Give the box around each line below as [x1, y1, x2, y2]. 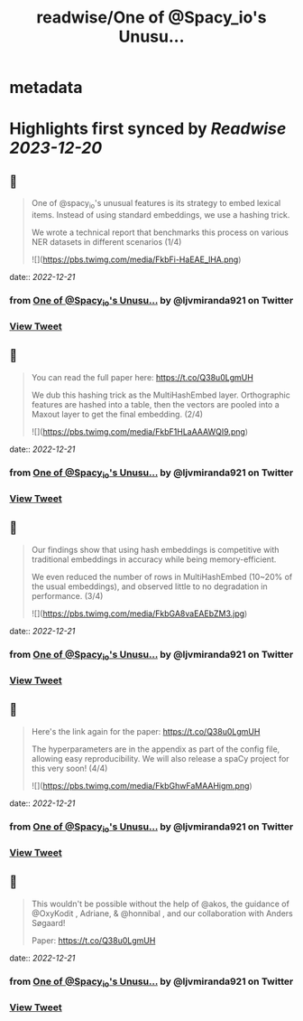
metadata [9, 78, 83, 98]
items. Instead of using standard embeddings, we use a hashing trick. [31, 209, 290, 220]
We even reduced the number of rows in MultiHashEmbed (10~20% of [31, 571, 293, 582]
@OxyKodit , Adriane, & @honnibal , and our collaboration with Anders [31, 907, 293, 919]
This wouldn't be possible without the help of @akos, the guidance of [31, 898, 290, 909]
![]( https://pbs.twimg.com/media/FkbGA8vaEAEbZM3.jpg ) [31, 608, 248, 619]
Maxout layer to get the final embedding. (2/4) [31, 408, 204, 419]
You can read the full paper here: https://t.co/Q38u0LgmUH [31, 371, 254, 382]
